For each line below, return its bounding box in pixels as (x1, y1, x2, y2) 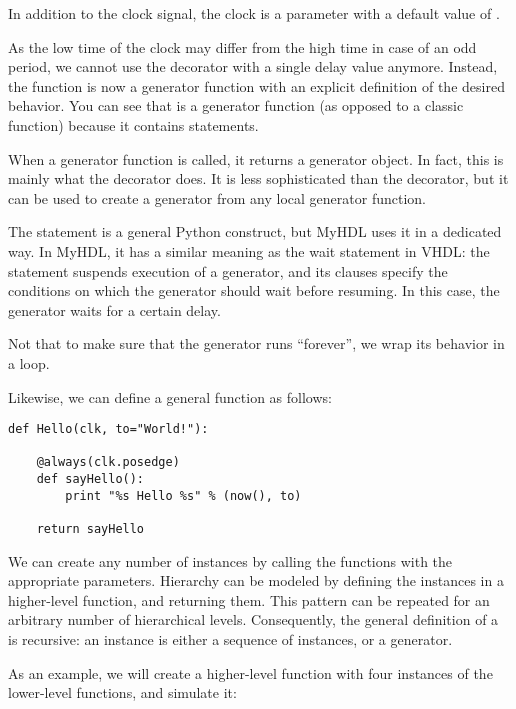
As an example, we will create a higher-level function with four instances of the (8, 662, 493, 683)
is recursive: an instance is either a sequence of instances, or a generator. (8, 629, 453, 650)
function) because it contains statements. (8, 114, 259, 135)
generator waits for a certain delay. (8, 299, 221, 320)
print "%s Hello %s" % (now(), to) (65, 488, 302, 503)
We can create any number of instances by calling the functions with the (8, 550, 453, 571)
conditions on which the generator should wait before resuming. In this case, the (8, 280, 500, 301)
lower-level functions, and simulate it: (8, 682, 237, 703)
